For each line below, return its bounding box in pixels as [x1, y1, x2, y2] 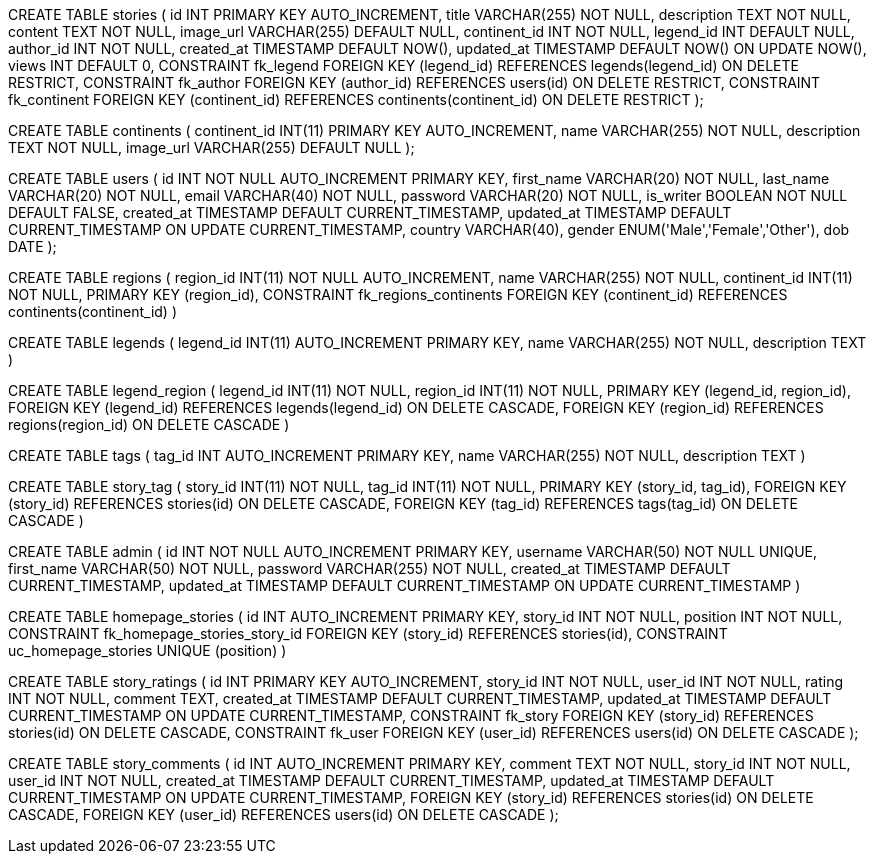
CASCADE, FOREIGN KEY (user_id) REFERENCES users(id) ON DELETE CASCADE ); [8, 806, 559, 823]
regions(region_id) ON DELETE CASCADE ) [8, 416, 290, 433]
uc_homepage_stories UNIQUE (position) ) [8, 642, 287, 659]
